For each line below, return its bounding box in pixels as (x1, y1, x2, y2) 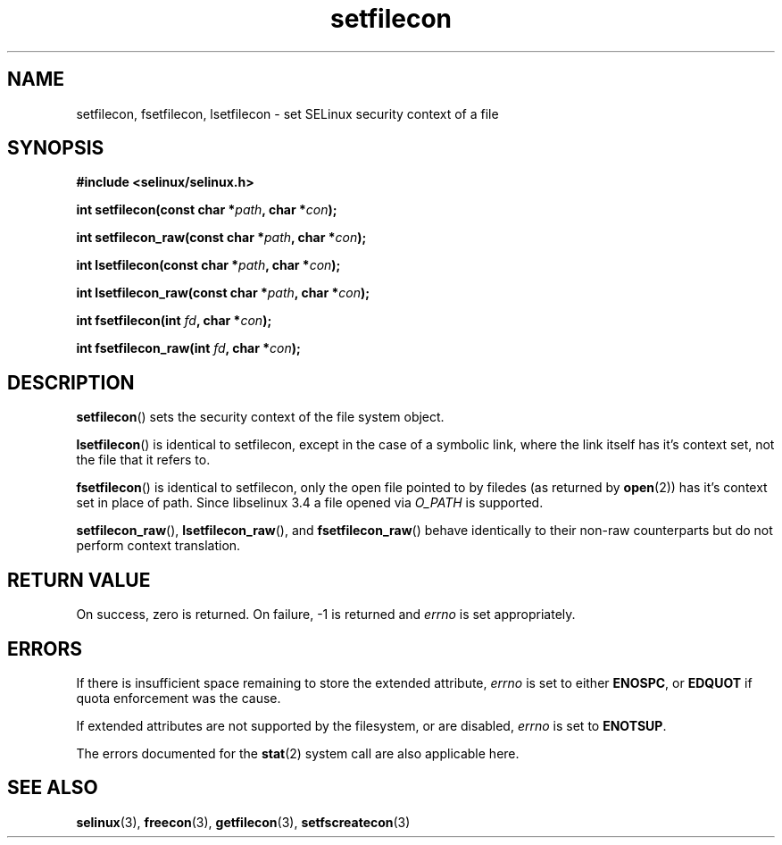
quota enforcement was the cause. (76, 690, 281, 706)
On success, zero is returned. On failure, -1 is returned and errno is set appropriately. (76, 607, 576, 623)
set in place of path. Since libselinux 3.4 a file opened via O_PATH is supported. (76, 495, 544, 511)
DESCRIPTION (7, 371, 135, 394)
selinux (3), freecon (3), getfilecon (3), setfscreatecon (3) (76, 814, 411, 830)
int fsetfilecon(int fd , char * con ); (76, 313, 272, 329)
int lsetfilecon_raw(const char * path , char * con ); (76, 285, 370, 301)
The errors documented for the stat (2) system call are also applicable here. (76, 745, 520, 761)
